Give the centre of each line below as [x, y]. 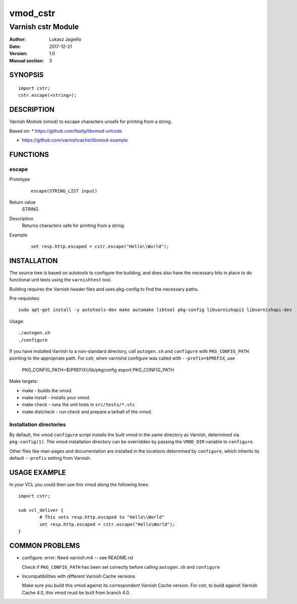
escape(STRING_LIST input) [64, 191]
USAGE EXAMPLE [38, 472]
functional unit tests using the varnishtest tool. [61, 280]
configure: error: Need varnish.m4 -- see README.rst [78, 558]
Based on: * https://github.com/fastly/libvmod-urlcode [66, 131]
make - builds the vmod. [47, 390]
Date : [15, 46]
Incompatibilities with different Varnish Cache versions [79, 576]
